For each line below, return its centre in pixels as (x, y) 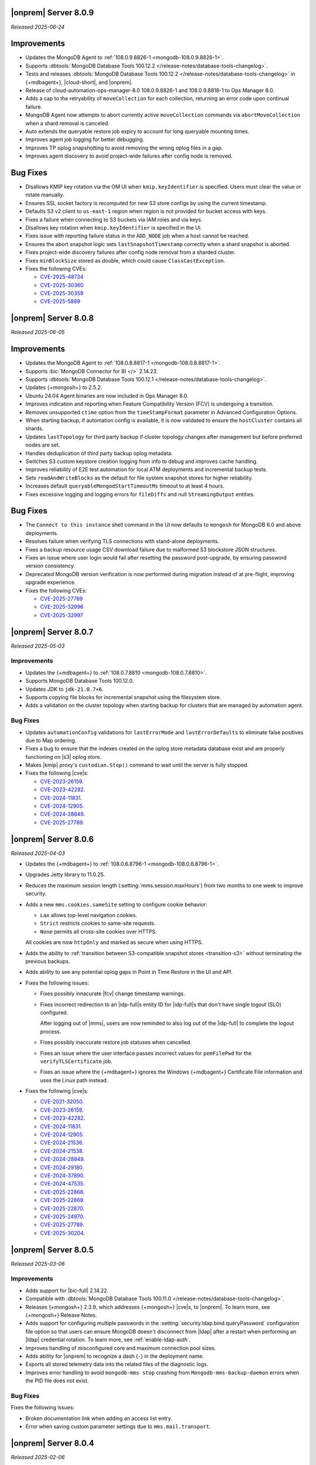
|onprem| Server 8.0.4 (53, 1443)
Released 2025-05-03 (38, 646)
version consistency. (50, 566)
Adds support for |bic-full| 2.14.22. (67, 1290)
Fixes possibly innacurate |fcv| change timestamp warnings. (113, 994)
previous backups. (48, 961)
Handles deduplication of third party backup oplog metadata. (99, 453)
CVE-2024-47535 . (62, 1184)
